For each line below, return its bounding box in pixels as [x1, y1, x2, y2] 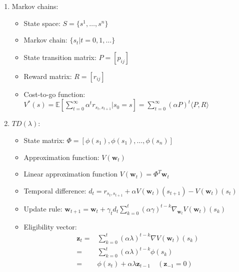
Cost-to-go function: [23, 88, 85, 99]
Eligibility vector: [23, 221, 77, 231]
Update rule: [23, 203, 62, 213]
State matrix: [23, 134, 64, 145]
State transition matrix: [23, 51, 96, 62]
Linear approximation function [23, 168, 117, 179]
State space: [23, 17, 60, 28]
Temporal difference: [23, 185, 86, 195]
